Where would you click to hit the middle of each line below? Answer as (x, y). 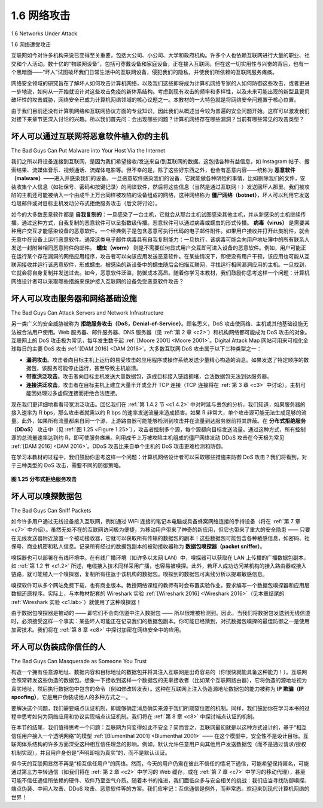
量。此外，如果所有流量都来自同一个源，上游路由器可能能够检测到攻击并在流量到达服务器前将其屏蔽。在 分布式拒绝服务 (159, 421)
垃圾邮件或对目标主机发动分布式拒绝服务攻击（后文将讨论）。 (86, 203)
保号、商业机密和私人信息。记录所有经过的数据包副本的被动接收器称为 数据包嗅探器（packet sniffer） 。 (138, 547)
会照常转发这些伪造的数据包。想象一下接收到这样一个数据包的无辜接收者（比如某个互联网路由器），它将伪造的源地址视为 (159, 680)
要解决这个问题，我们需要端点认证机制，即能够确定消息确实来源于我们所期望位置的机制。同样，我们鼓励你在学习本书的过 (160, 708)
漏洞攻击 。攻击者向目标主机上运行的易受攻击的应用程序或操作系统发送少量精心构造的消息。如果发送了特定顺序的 (165, 359)
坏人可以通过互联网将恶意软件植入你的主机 (90, 136)
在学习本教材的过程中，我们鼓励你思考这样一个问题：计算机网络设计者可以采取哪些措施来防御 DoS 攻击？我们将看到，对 (159, 457)
